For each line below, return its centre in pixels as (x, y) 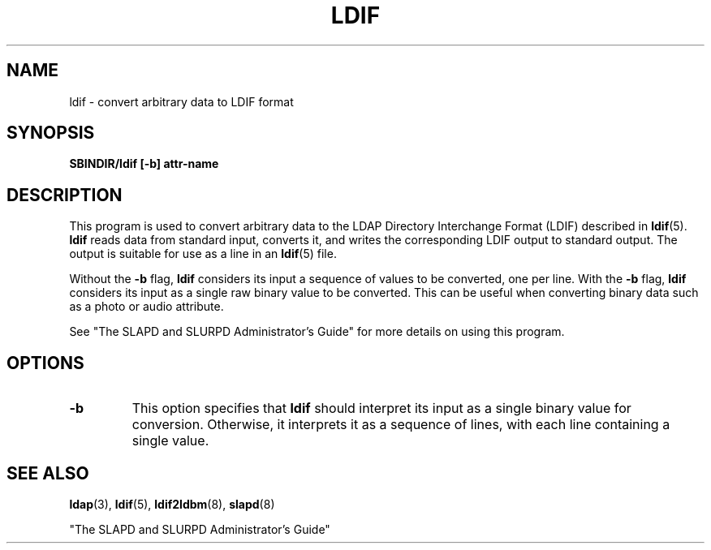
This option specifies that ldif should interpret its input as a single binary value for (381, 408)
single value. (170, 441)
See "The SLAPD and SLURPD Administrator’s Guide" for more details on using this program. (317, 332)
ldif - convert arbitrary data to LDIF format (181, 101)
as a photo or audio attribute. (147, 307)
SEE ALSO (48, 473)
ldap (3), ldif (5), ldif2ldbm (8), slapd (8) (172, 504)
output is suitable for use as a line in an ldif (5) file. (203, 254)
